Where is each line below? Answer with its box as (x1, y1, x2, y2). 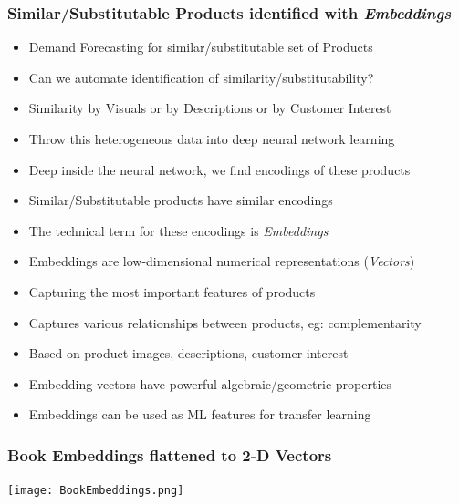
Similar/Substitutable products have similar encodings (28, 190, 333, 210)
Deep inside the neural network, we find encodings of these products (28, 159, 411, 179)
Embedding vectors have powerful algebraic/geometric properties (28, 374, 392, 393)
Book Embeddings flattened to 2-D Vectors (7, 443, 332, 466)
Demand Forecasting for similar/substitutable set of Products (28, 37, 373, 57)
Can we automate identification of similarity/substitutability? (28, 67, 374, 87)
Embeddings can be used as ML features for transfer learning (28, 405, 371, 424)
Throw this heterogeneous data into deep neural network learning (28, 129, 395, 148)
